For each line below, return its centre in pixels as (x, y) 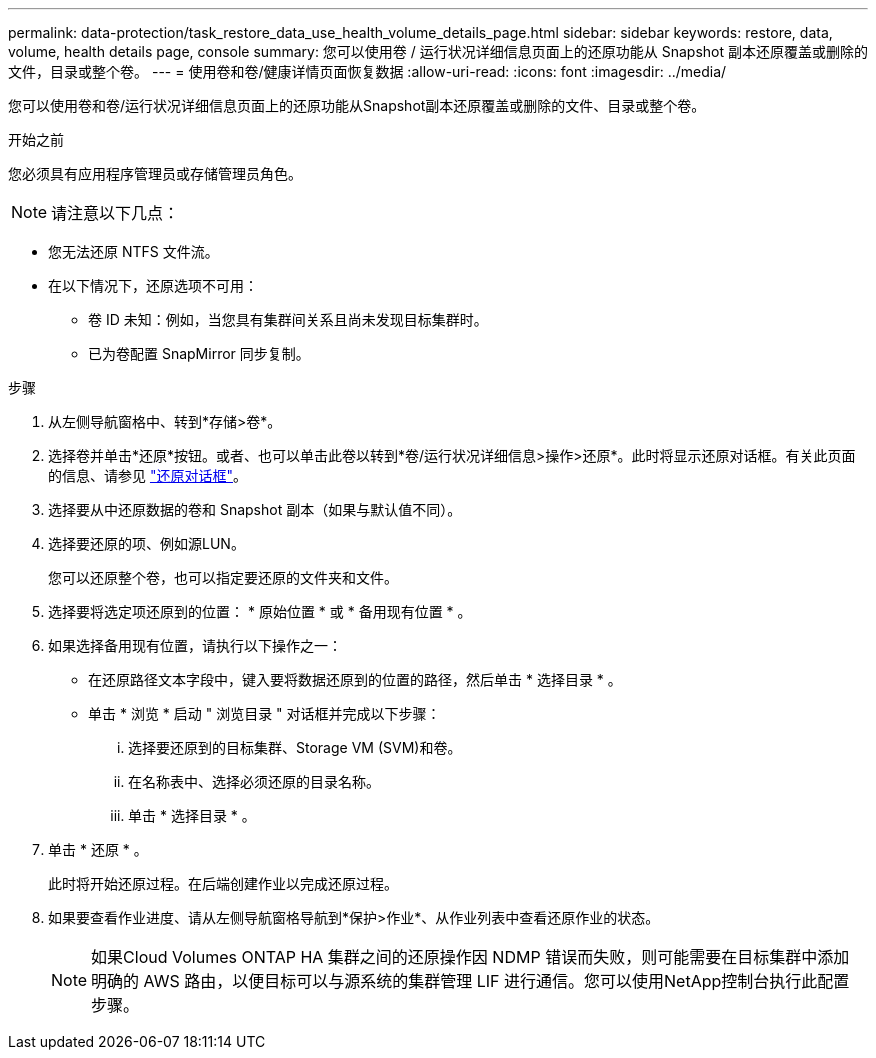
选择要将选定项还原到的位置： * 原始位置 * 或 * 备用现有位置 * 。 (260, 611)
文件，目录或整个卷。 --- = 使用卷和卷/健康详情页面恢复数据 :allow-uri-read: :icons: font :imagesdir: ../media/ (367, 71)
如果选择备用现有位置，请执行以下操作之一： (195, 645)
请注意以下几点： (115, 213)
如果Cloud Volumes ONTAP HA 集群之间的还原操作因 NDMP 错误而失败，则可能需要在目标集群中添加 (470, 957)
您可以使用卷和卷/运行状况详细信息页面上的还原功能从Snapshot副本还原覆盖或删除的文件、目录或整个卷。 (357, 105)
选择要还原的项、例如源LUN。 (146, 543)
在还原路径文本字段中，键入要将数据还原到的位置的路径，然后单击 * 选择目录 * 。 (355, 679)
